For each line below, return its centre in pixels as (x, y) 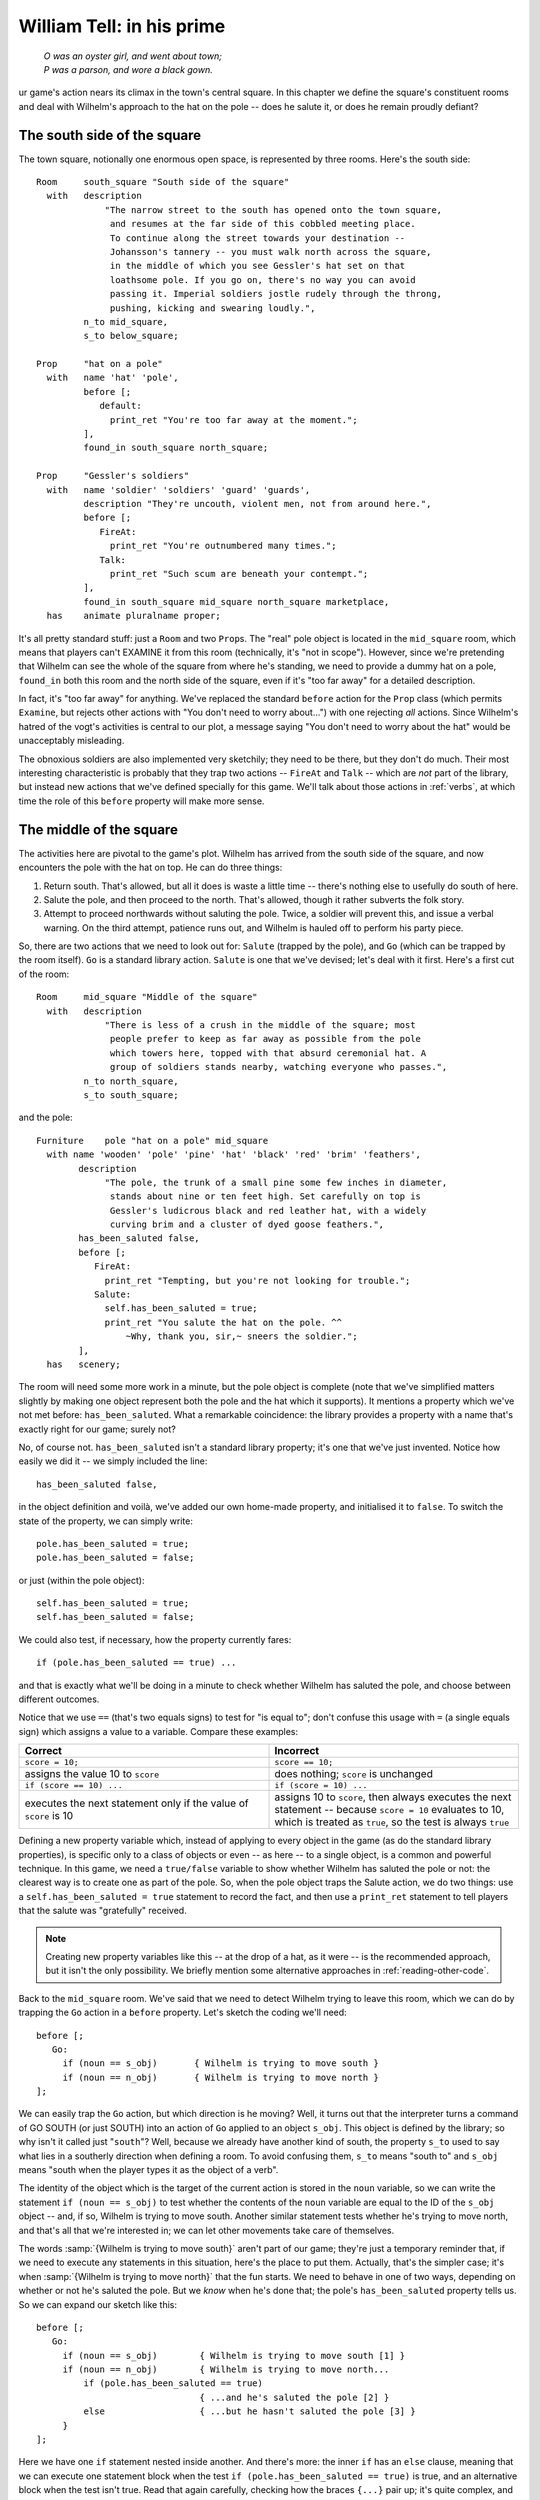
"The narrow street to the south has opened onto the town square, (273, 209)
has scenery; (83, 1364)
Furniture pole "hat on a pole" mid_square (152, 1140)
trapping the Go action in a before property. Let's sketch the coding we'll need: (182, 2012)
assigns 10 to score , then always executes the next (393, 1797)
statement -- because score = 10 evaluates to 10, (389, 1810)
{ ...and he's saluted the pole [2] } (294, 2397)
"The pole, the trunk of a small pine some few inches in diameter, (276, 1182)
